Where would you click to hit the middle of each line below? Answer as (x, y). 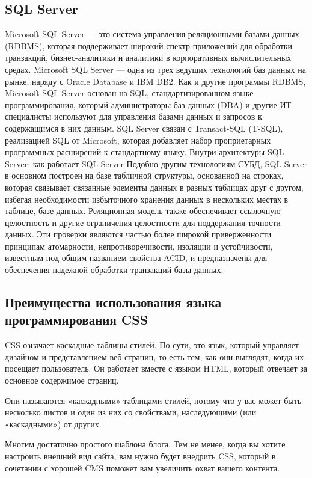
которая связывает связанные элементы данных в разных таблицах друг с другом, (154, 187)
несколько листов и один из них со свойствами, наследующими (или (131, 412)
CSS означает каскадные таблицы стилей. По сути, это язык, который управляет (152, 345)
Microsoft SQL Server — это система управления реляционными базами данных (152, 34)
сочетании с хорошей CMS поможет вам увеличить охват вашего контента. (142, 467)
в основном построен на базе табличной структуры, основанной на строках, (144, 175)
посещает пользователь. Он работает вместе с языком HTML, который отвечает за (156, 368)
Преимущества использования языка (113, 302)
